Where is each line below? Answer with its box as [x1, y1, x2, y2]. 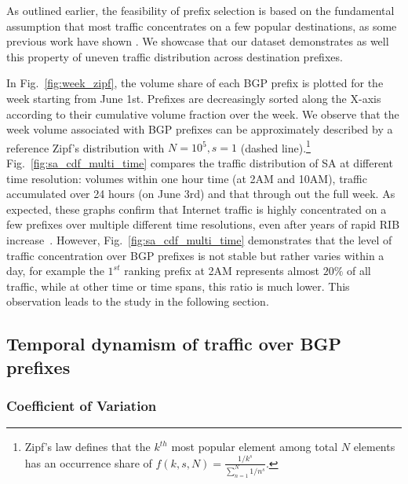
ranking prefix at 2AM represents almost [124, 262, 320, 279]
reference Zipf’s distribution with [6, 139, 165, 156]
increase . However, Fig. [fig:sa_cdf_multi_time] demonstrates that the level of [6, 231, 392, 247]
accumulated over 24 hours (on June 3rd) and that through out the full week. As [6, 185, 395, 202]
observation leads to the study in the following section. [6, 293, 269, 310]
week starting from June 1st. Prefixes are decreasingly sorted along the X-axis [6, 90, 381, 106]
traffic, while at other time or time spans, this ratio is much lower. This [6, 277, 350, 294]
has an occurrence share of [24, 454, 152, 471]
